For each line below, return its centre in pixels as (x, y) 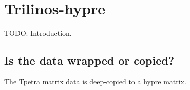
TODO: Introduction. (38, 33)
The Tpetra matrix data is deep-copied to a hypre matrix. (95, 81)
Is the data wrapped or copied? (89, 60)
